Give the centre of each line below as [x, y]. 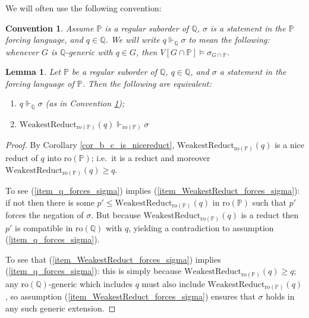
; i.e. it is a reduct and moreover [151, 157]
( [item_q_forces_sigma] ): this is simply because [94, 271]
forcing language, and [44, 40]
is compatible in [44, 227]
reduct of [22, 157]
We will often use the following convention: [83, 8]
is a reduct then [270, 215]
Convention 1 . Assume [50, 28]
